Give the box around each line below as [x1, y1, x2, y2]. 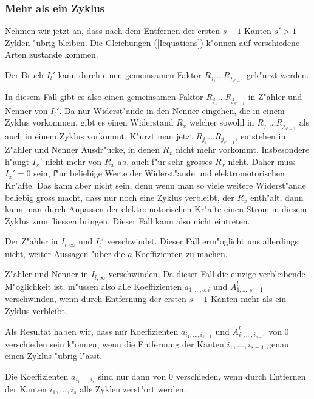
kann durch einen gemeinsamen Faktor [58, 69, 202, 81]
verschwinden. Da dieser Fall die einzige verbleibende [108, 267, 305, 280]
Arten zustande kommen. [5, 48, 98, 61]
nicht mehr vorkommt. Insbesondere [176, 143, 310, 156]
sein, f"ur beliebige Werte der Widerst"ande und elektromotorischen [33, 167, 285, 179]
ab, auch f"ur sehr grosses [117, 155, 213, 167]
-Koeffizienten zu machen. [132, 247, 228, 260]
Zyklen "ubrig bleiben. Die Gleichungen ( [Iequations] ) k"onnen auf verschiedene [5, 36, 300, 49]
